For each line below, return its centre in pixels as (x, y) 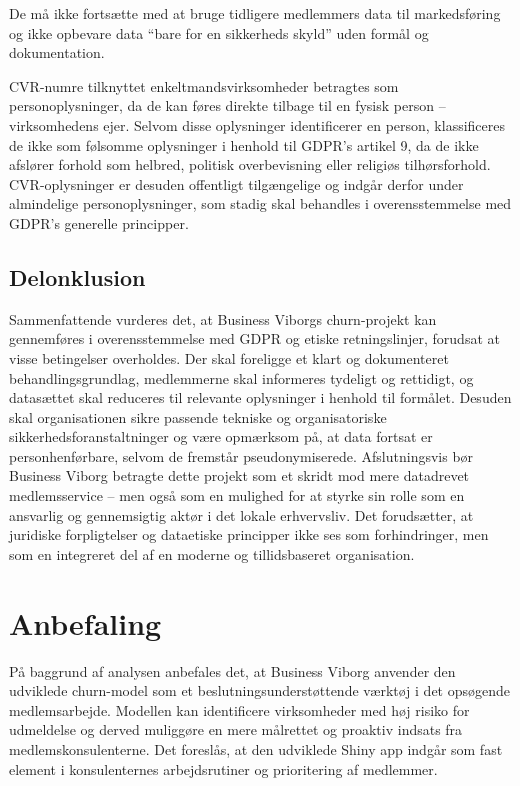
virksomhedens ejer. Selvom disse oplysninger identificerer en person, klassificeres (257, 124)
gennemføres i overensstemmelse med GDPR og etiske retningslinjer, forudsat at (254, 338)
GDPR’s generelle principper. (99, 222)
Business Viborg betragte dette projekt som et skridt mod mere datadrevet (239, 475)
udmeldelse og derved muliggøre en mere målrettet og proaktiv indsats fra (236, 729)
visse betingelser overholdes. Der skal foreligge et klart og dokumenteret (229, 357)
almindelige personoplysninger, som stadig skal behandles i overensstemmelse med (260, 203)
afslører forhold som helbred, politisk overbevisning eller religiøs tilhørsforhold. (250, 164)
